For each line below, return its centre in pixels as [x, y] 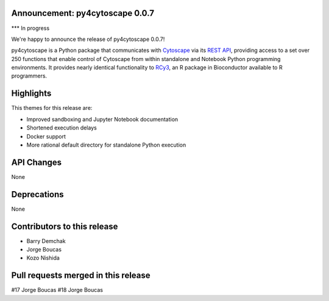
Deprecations [37, 194]
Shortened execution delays [62, 128]
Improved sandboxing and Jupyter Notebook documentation [102, 119]
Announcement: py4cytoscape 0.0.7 [83, 13]
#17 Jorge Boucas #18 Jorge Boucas [57, 290]
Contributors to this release [65, 226]
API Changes [37, 162]
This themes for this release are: [52, 108]
